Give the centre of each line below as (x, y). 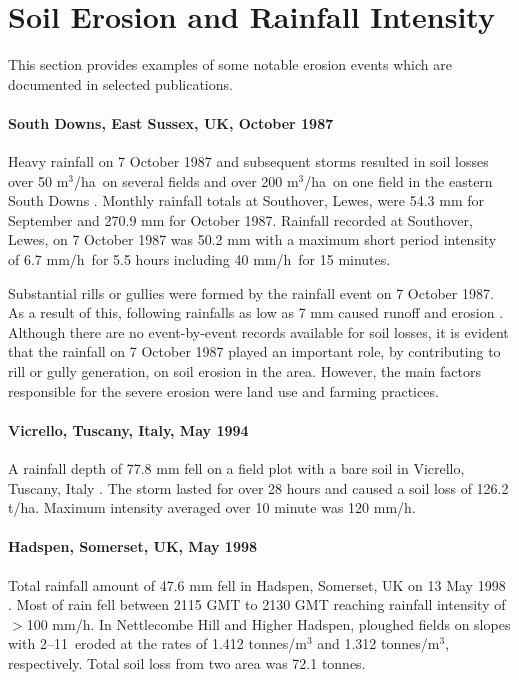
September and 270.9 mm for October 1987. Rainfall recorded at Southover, (240, 219)
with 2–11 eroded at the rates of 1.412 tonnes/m (157, 643)
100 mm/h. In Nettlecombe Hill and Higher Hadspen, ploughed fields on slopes (268, 623)
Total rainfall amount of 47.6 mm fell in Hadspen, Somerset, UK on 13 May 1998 (257, 584)
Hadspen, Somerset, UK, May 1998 (133, 546)
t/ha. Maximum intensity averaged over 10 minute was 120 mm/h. (212, 507)
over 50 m (38, 180)
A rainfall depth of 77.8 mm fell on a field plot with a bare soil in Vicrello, (236, 468)
